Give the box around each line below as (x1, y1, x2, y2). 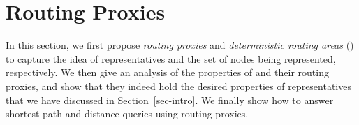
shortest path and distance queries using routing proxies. (6, 106, 249, 121)
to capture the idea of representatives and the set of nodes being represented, (6, 51, 336, 66)
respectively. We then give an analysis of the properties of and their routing (6, 65, 329, 80)
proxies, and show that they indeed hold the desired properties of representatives (6, 78, 351, 93)
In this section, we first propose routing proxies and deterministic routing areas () (6, 38, 354, 52)
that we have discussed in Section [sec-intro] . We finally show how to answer (6, 92, 334, 107)
